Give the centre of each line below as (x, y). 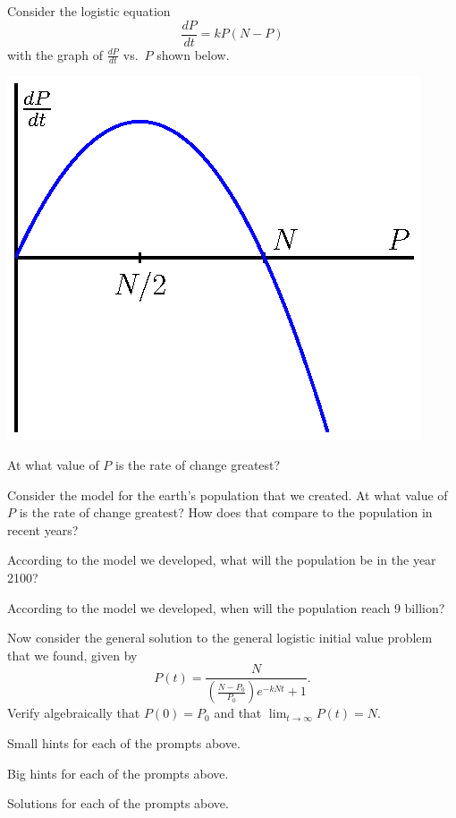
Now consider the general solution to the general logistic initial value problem (220, 638)
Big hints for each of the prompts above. (118, 773)
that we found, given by (72, 655)
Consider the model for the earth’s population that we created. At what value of (228, 494)
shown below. (193, 54)
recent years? (43, 529)
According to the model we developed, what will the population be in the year (222, 560)
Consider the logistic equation (89, 11)
